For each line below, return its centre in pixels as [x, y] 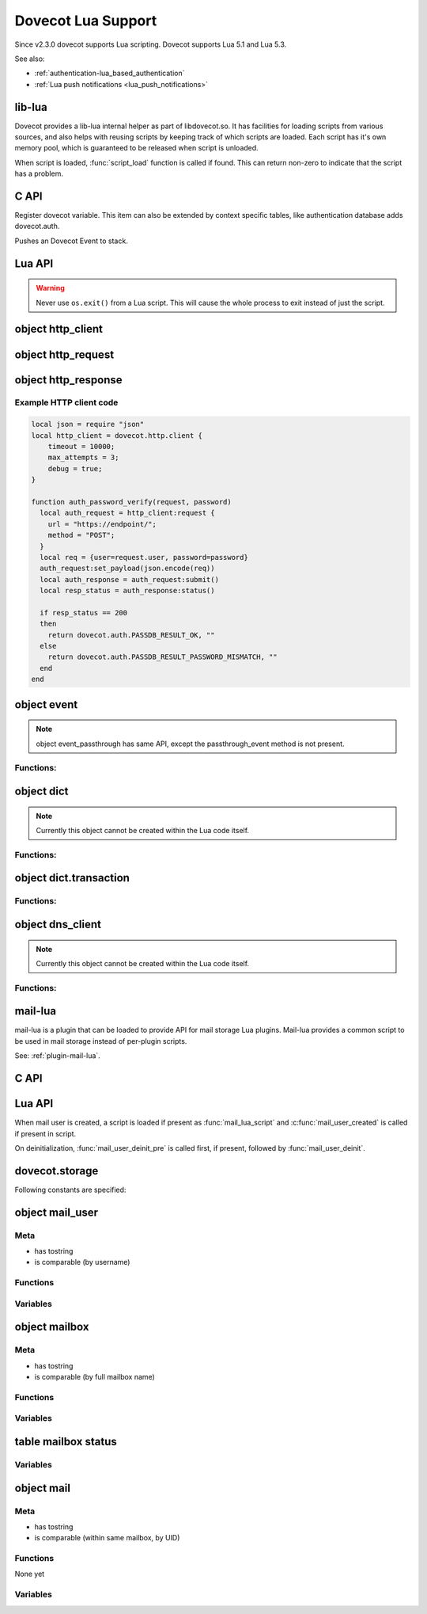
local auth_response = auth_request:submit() [129, 579]
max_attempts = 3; [83, 458]
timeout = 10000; [81, 447]
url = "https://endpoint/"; [102, 524]
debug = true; [75, 468]
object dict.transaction [72, 878]
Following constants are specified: [70, 1190]
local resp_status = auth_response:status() [127, 591]
